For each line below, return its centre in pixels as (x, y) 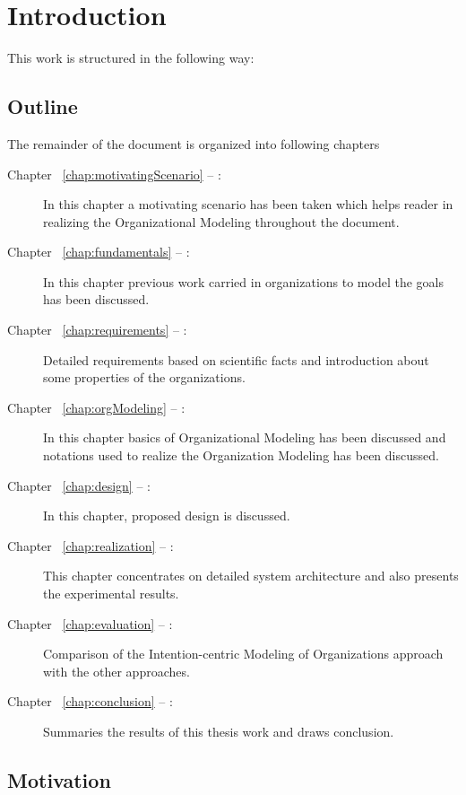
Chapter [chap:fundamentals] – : (99, 252)
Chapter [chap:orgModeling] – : (96, 407)
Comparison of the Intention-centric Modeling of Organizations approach (243, 654)
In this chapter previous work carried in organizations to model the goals (243, 281)
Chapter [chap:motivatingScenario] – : (114, 174)
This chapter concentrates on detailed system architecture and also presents (251, 576)
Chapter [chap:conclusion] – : (90, 701)
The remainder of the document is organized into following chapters (194, 143)
